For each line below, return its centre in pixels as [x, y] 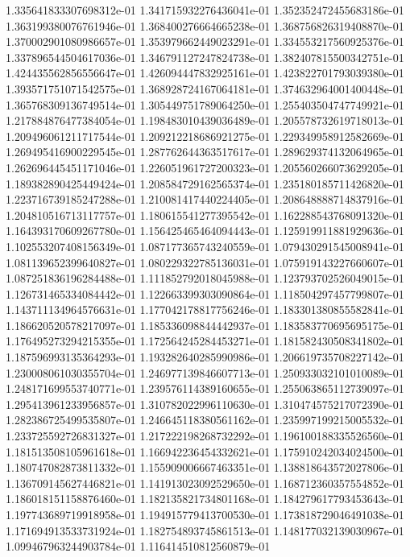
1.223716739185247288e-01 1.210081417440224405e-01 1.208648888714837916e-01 [205, 199]
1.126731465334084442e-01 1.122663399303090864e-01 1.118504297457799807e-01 [205, 293]
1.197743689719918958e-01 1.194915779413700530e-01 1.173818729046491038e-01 [205, 514]
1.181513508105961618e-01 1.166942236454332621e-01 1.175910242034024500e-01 [205, 451]
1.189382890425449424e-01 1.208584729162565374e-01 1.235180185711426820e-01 [205, 183]
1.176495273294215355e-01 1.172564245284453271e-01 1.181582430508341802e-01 [205, 341]
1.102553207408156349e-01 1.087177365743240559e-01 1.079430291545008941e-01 [205, 246]
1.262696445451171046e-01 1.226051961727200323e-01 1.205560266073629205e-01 [205, 167]
